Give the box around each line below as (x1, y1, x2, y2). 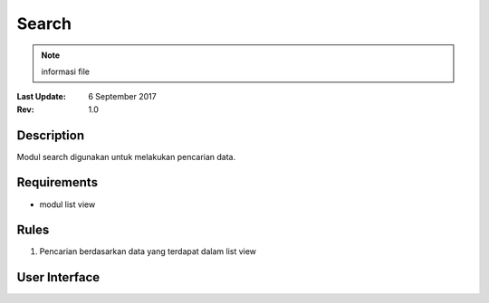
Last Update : (16, 91, 67, 102)
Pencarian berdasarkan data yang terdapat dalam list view (39, 246, 257, 257)
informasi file (41, 66, 91, 77)
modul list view (39, 199, 96, 210)
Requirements (16, 175, 99, 190)
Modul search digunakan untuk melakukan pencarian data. (16, 151, 236, 162)
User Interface (16, 270, 101, 285)
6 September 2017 (88, 91, 158, 102)
